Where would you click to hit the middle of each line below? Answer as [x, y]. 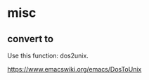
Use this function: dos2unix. [48, 55]
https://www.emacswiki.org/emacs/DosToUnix [74, 69]
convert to [31, 39]
